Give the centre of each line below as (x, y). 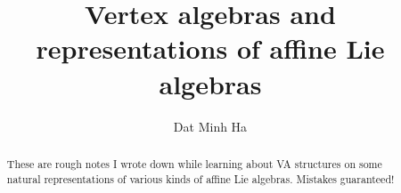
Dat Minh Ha (210, 126)
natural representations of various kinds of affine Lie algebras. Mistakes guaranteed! (200, 178)
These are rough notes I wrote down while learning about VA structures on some (194, 163)
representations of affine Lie (210, 48)
